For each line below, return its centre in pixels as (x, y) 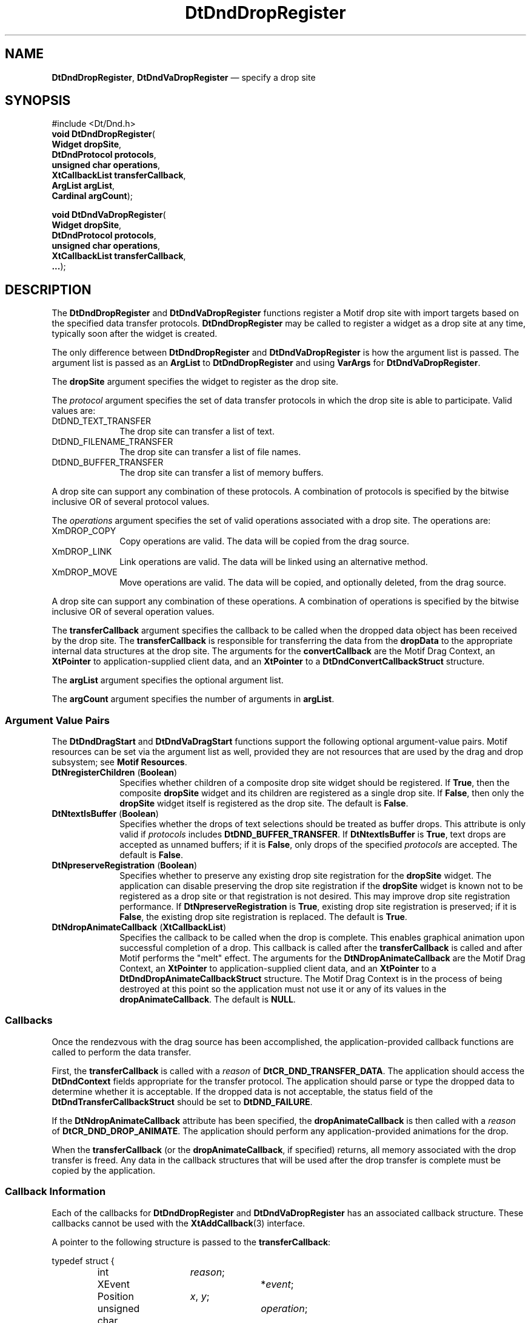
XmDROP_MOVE (85, 572)
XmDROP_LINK (82, 552)
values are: (74, 411)
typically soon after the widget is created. (135, 334)
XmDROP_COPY (84, 531)
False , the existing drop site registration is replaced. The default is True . (263, 917)
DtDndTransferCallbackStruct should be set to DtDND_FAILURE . (182, 1101)
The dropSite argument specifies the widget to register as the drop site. (195, 382)
